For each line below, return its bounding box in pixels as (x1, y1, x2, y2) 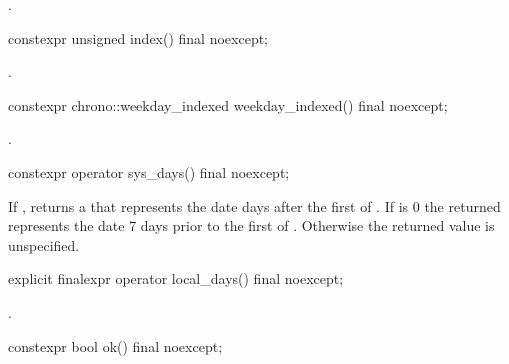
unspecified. (8, 234, 80, 255)
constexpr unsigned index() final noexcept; (8, 27, 269, 48)
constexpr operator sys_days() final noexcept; (8, 161, 290, 182)
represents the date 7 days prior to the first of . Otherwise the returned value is (8, 215, 495, 236)
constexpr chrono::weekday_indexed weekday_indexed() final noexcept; (8, 94, 448, 115)
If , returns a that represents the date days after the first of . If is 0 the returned (8, 195, 501, 216)
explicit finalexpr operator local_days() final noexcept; (8, 268, 344, 289)
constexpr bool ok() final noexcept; (8, 335, 223, 356)
